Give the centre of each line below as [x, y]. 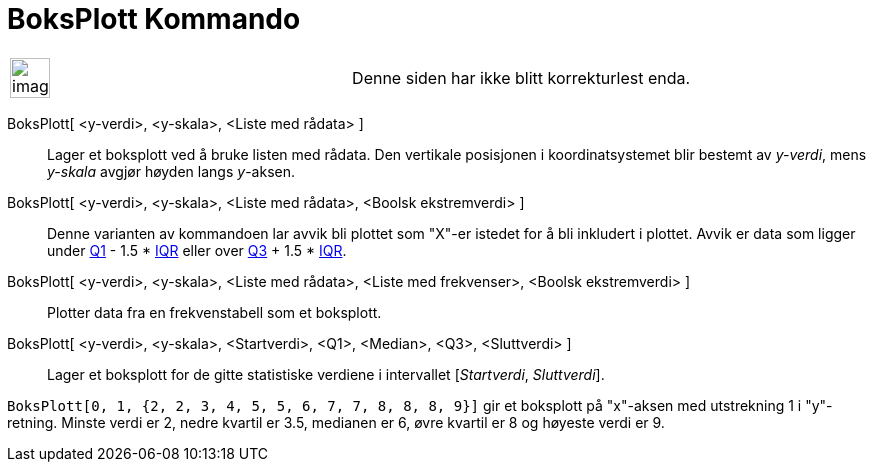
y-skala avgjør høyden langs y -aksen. [171, 171]
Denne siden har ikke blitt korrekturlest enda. [521, 77]
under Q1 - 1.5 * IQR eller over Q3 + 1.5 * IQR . [197, 250]
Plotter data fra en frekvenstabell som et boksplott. [214, 312]
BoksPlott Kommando [154, 19]
